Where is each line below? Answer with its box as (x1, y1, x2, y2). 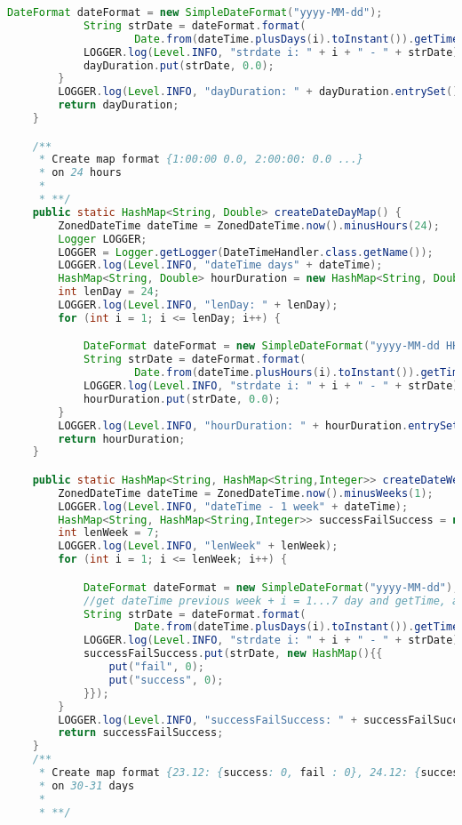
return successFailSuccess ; (58, 726, 224, 740)
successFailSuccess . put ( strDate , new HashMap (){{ (83, 647, 383, 661)
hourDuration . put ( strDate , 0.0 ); (83, 392, 281, 405)
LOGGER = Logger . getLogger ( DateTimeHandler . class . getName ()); (58, 245, 434, 259)
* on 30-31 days (38, 779, 135, 792)
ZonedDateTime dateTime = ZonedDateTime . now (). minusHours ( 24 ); (58, 219, 440, 232)
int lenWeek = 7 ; (58, 526, 160, 540)
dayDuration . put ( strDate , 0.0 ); (83, 59, 275, 72)
